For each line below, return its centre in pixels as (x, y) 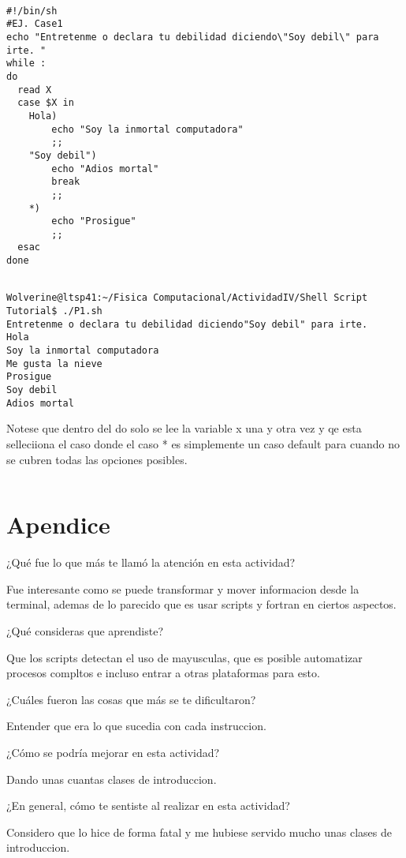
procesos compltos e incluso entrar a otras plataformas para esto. (163, 673)
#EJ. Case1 (35, 24)
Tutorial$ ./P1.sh (54, 311)
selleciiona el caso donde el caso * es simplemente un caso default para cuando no (203, 443)
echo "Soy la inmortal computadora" (147, 129)
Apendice (58, 525)
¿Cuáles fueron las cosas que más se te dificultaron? (131, 699)
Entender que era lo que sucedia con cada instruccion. (136, 726)
